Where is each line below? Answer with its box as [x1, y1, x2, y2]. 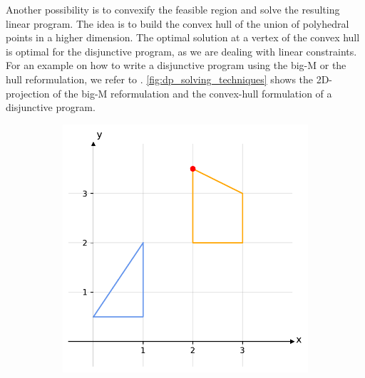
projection [6, 85, 50, 100]
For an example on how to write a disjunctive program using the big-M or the [6, 58, 346, 73]
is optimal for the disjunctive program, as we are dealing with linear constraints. [6, 43, 357, 58]
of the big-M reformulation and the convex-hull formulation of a [53, 85, 332, 100]
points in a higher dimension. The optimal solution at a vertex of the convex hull [6, 30, 360, 45]
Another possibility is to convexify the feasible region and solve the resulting [6, 2, 340, 16]
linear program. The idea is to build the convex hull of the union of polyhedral [6, 16, 349, 31]
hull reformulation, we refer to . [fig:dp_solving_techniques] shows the [6, 71, 314, 86]
